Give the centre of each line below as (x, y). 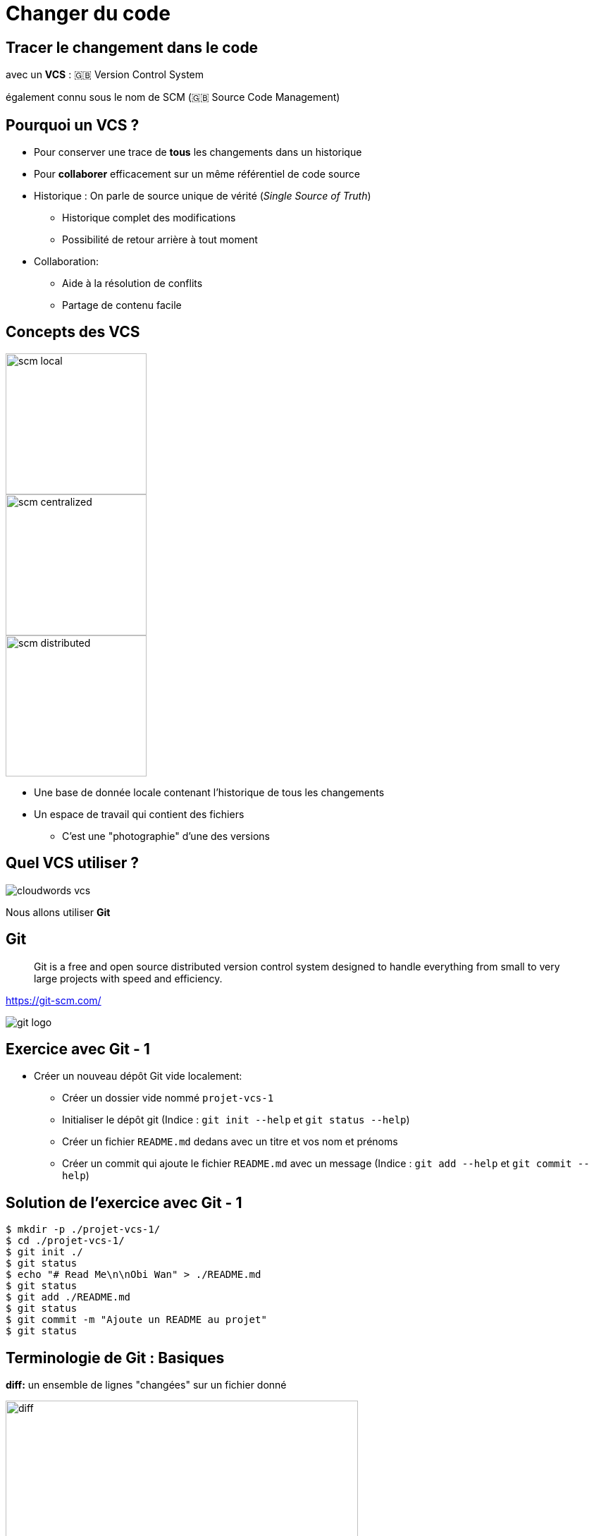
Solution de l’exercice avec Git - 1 (124, 1202)
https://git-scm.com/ (54, 1000)
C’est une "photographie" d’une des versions (166, 836)
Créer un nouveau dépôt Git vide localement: (138, 1076)
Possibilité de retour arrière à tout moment (160, 240)
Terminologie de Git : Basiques (115, 1358)
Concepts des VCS (73, 332)
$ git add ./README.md (68, 1297)
